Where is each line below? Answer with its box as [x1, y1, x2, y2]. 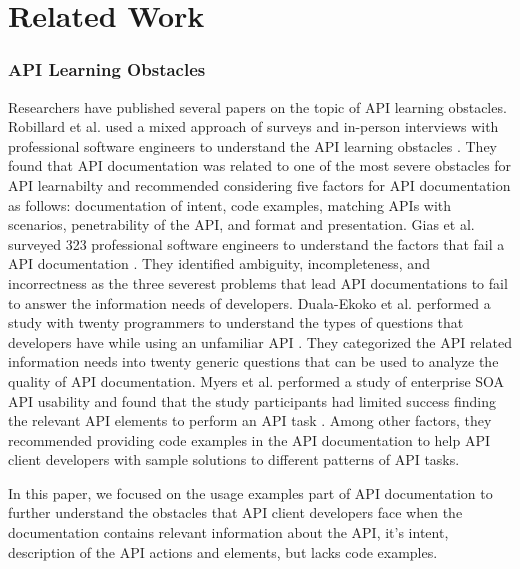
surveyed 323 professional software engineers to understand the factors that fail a [8, 233, 505, 254]
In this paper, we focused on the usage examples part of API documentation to [8, 482, 493, 503]
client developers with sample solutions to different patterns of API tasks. [8, 449, 460, 470]
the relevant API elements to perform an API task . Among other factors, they [8, 410, 492, 431]
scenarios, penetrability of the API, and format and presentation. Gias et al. [8, 214, 475, 235]
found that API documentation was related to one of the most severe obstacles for [8, 155, 512, 176]
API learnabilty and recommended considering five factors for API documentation [8, 174, 511, 195]
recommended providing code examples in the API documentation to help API [8, 429, 490, 450]
